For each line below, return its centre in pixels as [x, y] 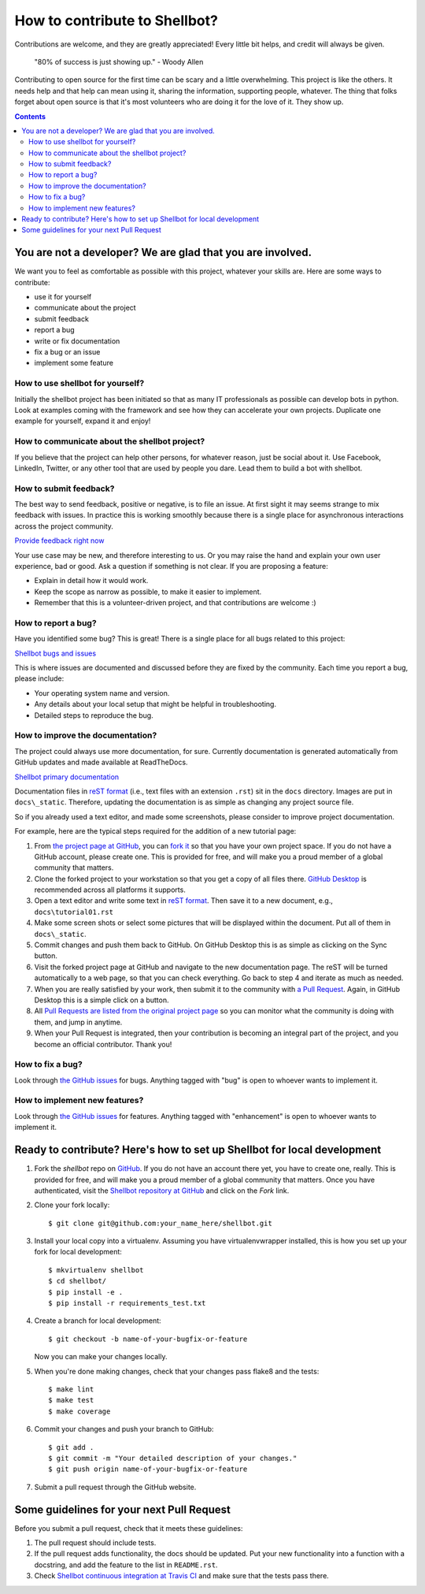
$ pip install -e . [86, 1292]
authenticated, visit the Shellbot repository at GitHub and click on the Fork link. [162, 1191]
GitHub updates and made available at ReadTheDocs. [101, 762]
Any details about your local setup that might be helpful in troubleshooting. [155, 704]
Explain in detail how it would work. [91, 581]
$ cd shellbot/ [78, 1281]
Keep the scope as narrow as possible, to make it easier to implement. [148, 592]
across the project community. [64, 526]
